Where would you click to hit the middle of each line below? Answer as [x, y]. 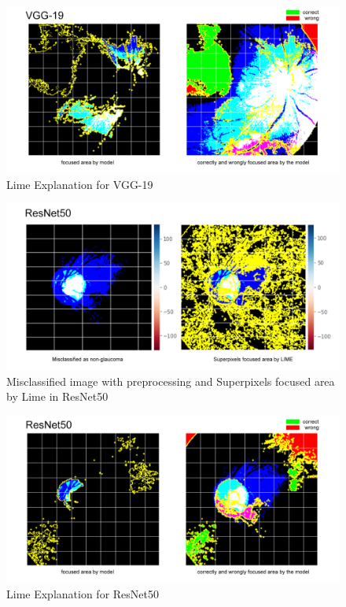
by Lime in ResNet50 [57, 396]
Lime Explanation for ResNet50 [83, 593]
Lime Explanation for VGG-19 [80, 184]
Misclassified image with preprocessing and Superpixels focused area [171, 381]
